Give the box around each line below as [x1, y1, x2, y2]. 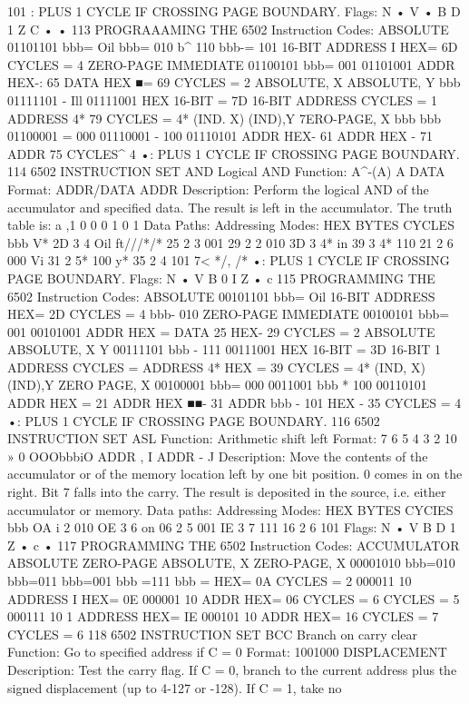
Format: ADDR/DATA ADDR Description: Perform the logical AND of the [7, 179, 429, 198]
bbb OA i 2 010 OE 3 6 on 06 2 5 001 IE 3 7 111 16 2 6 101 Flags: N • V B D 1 [7, 518, 456, 537]
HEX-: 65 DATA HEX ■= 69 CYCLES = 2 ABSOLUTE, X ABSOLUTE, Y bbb [7, 73, 461, 92]
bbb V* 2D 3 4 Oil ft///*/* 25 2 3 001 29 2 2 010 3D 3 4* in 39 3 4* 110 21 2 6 [7, 233, 454, 252]
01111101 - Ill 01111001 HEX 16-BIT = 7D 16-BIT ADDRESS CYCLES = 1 [7, 90, 438, 109]
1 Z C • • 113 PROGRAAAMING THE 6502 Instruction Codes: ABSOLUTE [7, 19, 449, 38]
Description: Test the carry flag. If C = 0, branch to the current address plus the [7, 659, 457, 679]
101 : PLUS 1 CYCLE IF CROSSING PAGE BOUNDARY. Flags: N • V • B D [7, 2, 461, 20]
